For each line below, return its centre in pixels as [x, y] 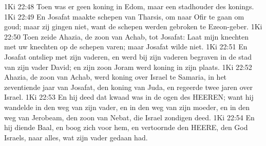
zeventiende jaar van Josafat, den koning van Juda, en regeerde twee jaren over [129, 87]
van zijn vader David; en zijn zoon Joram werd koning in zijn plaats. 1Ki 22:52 [128, 67]
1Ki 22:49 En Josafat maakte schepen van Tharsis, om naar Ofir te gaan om [124, 16]
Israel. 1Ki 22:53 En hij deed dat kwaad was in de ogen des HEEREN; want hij [129, 97]
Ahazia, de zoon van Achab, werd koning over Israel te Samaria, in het [116, 77]
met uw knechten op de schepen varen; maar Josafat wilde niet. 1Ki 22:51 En [126, 47]
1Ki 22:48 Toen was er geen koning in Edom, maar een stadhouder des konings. [129, 6]
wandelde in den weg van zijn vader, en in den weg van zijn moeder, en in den [127, 107]
